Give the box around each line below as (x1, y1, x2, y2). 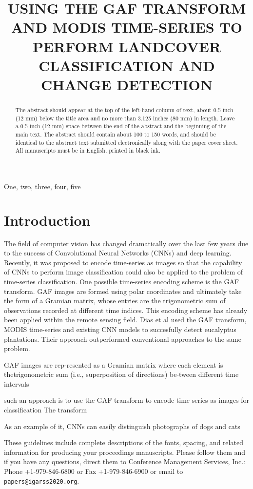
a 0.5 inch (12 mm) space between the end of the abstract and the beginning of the (15, 122, 227, 130)
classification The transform (4, 405, 87, 415)
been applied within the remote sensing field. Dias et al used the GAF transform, (4, 314, 247, 325)
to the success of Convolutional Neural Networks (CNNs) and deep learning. (4, 248, 232, 258)
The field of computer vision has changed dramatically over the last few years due (4, 238, 249, 248)
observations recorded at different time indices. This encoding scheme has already (4, 305, 248, 315)
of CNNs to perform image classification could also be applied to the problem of (4, 267, 243, 277)
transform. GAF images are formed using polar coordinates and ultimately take (4, 286, 242, 296)
